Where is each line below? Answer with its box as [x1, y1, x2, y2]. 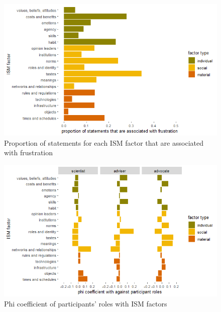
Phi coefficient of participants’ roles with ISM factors [4, 298, 167, 308]
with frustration [4, 147, 53, 158]
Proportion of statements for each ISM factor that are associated [4, 137, 203, 148]
